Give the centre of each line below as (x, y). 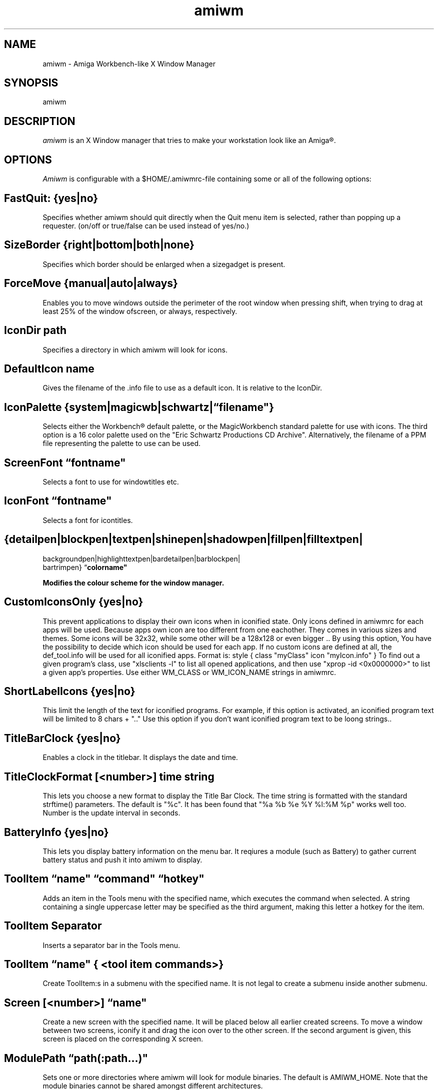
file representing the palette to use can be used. (122, 443)
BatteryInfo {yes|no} (56, 832)
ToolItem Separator (53, 926)
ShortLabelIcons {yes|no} (70, 691)
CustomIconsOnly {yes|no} (74, 602)
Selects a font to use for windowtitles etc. (111, 482)
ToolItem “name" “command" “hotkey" (104, 879)
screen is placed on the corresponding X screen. (123, 1039)
